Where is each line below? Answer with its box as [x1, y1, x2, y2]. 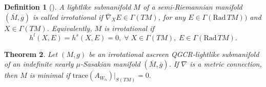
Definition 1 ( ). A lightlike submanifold [4, 2, 131, 12]
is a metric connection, [190, 59, 262, 69]
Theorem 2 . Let [4, 48, 58, 59]
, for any [158, 11, 186, 22]
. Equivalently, [47, 22, 92, 33]
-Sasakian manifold [80, 59, 140, 69]
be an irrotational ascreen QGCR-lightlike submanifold [89, 48, 259, 59]
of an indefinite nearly [4, 59, 74, 69]
